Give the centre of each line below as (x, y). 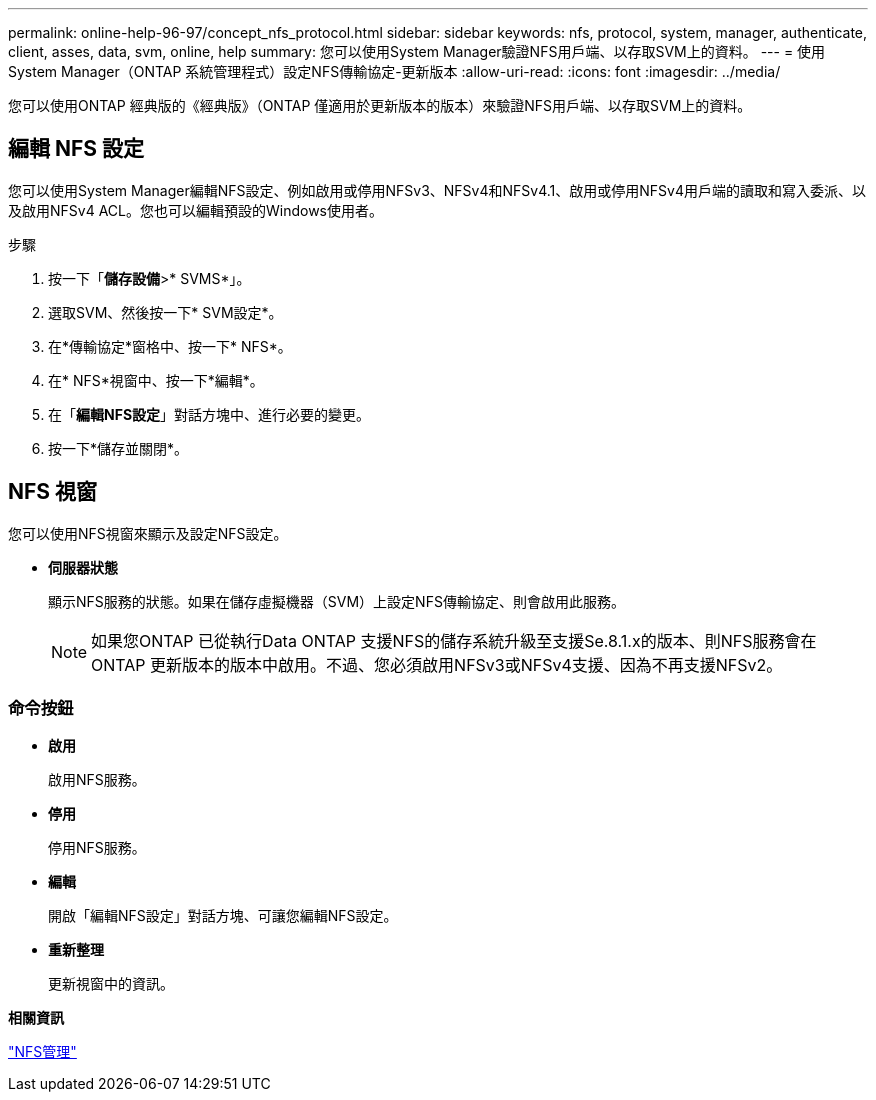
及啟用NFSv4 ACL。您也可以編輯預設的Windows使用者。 (195, 210)
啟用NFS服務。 (97, 780)
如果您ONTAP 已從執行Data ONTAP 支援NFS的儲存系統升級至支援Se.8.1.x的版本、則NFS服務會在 (454, 640)
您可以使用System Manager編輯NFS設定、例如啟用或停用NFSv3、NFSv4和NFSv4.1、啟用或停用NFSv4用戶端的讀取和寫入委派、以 (437, 190)
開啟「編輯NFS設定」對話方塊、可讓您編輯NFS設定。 (223, 916)
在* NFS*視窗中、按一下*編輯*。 (156, 380)
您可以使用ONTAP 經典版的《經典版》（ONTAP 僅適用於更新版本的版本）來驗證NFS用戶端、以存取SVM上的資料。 (380, 105)
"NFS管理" (42, 1052)
